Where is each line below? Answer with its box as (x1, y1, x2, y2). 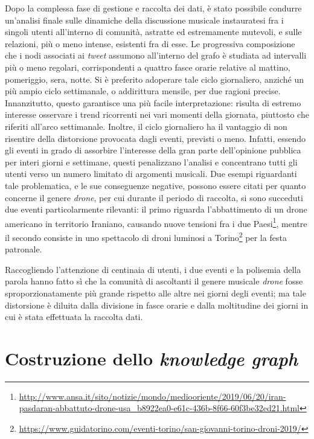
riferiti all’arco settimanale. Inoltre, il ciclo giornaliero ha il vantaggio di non (5, 120, 287, 132)
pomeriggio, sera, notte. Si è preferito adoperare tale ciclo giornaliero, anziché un (5, 72, 304, 85)
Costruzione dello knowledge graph (5, 345, 298, 371)
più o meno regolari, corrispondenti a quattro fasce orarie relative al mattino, (5, 60, 290, 73)
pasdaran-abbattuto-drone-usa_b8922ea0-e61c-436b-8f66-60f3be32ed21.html (19, 402, 300, 414)
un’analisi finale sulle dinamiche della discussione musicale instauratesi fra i (5, 13, 284, 26)
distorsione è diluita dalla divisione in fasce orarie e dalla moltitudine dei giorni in (5, 298, 309, 311)
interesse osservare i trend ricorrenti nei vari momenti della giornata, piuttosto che (5, 108, 309, 121)
